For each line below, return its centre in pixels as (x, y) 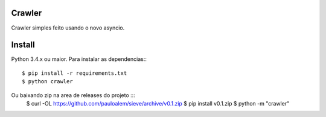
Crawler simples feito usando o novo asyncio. (68, 28)
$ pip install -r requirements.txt (75, 73)
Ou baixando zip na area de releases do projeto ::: (73, 95)
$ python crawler (47, 82)
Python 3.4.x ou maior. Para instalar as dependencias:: (79, 59)
